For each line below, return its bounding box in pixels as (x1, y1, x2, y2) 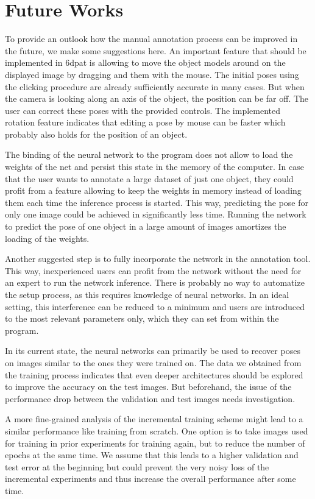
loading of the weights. (5, 232, 90, 244)
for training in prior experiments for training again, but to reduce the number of (5, 436, 305, 449)
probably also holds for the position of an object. (5, 127, 188, 140)
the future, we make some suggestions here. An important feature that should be (5, 44, 306, 57)
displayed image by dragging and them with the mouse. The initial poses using (5, 68, 299, 80)
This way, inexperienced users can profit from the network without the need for (5, 264, 302, 277)
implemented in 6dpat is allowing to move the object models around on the (5, 56, 286, 69)
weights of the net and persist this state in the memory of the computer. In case (5, 160, 304, 173)
